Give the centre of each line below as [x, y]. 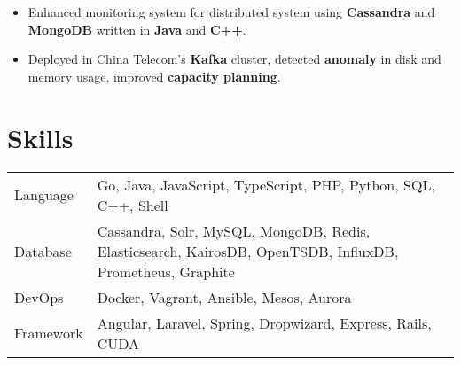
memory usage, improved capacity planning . [154, 76]
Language [44, 194]
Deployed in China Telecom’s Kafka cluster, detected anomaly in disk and [234, 59]
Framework [49, 333]
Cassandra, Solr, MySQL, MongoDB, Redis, [234, 230]
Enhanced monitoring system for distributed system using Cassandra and [231, 12]
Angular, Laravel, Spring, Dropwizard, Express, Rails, [264, 322]
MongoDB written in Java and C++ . [137, 29]
